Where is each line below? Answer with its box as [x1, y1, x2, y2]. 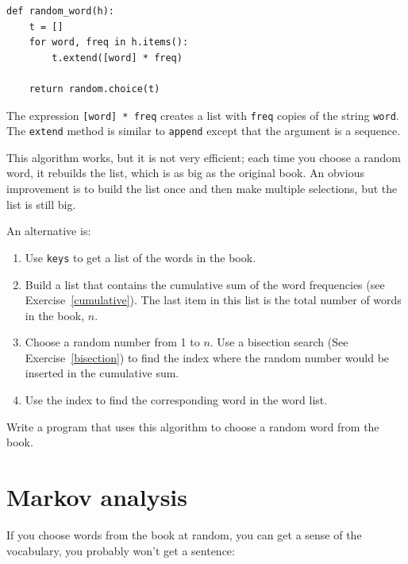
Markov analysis [6, 481, 188, 513]
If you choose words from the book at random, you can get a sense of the [6, 526, 362, 543]
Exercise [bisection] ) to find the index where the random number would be [25, 349, 390, 365]
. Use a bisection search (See [210, 334, 348, 350]
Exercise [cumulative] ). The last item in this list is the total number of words [25, 292, 402, 308]
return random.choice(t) [29, 83, 160, 95]
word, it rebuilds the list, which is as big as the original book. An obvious [6, 164, 364, 181]
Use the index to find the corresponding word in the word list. [25, 392, 328, 408]
